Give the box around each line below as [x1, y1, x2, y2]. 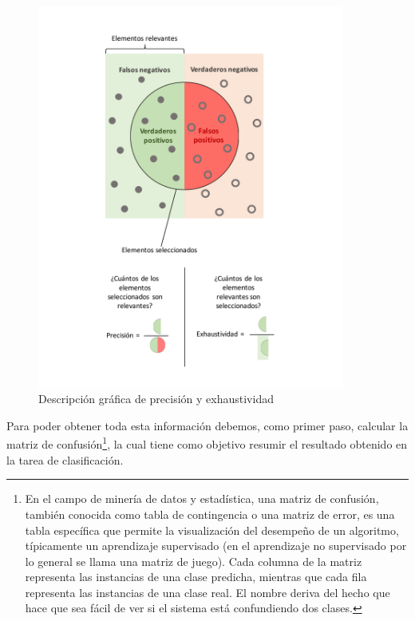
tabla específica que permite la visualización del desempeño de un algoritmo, [25, 521, 399, 538]
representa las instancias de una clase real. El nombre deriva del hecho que [25, 583, 390, 600]
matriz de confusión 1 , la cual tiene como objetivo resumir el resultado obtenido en [6, 433, 408, 453]
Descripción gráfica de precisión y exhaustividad [38, 390, 274, 407]
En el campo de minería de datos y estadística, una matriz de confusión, [25, 490, 379, 507]
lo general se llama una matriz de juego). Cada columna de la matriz [25, 552, 362, 569]
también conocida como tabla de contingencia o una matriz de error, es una [25, 505, 395, 522]
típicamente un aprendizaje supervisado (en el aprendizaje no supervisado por [25, 537, 407, 554]
